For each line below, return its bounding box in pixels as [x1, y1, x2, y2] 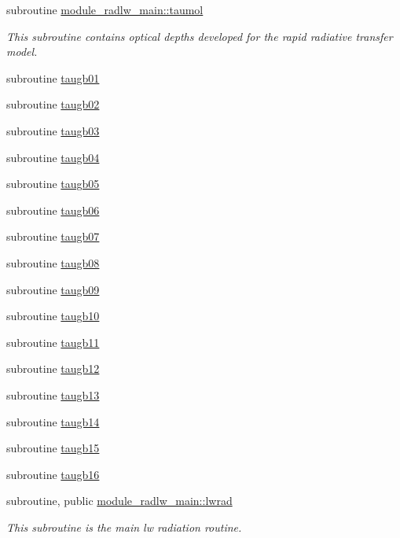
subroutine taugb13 [6, 386, 100, 403]
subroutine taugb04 [6, 149, 100, 165]
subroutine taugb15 [6, 440, 100, 456]
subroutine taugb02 [6, 96, 100, 112]
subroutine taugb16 [6, 466, 100, 482]
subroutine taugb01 [6, 69, 100, 86]
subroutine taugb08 [6, 254, 100, 271]
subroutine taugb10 [6, 308, 100, 324]
